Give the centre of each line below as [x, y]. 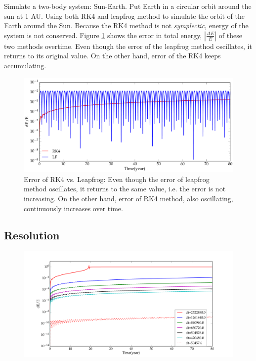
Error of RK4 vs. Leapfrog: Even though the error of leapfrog [117, 179]
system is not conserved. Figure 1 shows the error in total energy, [103, 35]
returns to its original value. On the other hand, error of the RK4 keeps [112, 56]
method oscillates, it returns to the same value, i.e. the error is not [125, 189]
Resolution [32, 235]
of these [230, 35]
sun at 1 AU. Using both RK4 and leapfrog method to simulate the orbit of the [125, 16]
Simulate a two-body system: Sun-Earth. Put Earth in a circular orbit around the [128, 6]
